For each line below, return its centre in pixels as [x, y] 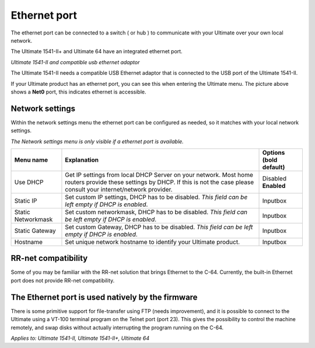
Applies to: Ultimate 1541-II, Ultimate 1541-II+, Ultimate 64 [80, 338]
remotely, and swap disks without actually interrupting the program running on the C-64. [117, 328]
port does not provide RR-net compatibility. [63, 280]
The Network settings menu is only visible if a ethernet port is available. [97, 141]
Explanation [82, 159]
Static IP [26, 200]
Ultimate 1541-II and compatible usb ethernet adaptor [75, 62]
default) [274, 167]
